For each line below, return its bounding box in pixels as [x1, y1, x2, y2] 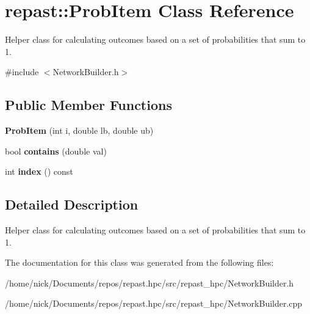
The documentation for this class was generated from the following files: [5, 256, 274, 269]
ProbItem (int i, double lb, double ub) [5, 124, 154, 137]
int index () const [5, 165, 73, 178]
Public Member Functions [5, 95, 172, 114]
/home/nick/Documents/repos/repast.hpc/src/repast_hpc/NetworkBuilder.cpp [5, 297, 303, 310]
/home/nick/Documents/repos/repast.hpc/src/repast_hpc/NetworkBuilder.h [5, 276, 294, 289]
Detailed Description [5, 195, 139, 214]
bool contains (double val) [5, 144, 107, 157]
